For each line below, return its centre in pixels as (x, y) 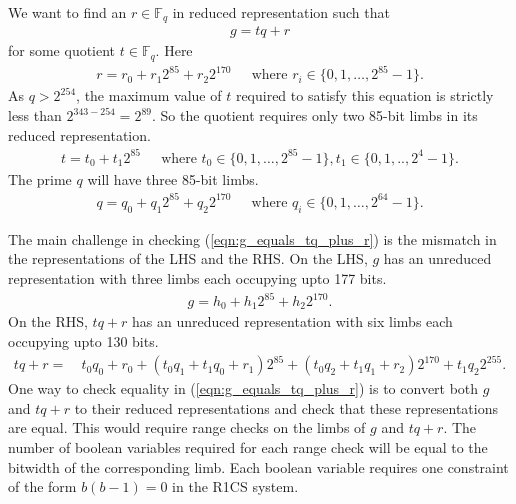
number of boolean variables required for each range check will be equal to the (248, 446)
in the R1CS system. (235, 486)
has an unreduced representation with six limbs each (292, 321)
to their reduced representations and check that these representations (286, 407)
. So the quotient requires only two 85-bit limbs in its (314, 115)
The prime (40, 178)
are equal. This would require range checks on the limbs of (187, 427)
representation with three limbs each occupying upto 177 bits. (197, 277)
